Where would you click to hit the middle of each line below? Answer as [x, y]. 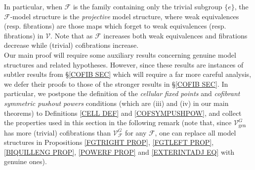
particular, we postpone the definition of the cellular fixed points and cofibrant [122, 93]
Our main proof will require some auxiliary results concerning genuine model [120, 54]
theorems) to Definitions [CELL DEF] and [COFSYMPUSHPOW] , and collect [123, 113]
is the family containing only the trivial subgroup [148, 6]
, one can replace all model [195, 132]
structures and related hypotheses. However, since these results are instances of [124, 64]
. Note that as [72, 35]
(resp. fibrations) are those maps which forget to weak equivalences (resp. [115, 26]
